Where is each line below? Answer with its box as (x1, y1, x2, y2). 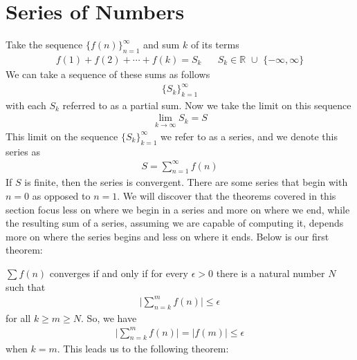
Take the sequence (6, 37, 83, 52)
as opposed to (32, 189, 91, 203)
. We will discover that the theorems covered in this (117, 189, 336, 203)
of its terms (190, 37, 239, 52)
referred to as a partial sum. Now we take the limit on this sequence (62, 97, 351, 112)
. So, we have (81, 310, 137, 325)
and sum (143, 37, 180, 52)
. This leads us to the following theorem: (57, 341, 229, 356)
